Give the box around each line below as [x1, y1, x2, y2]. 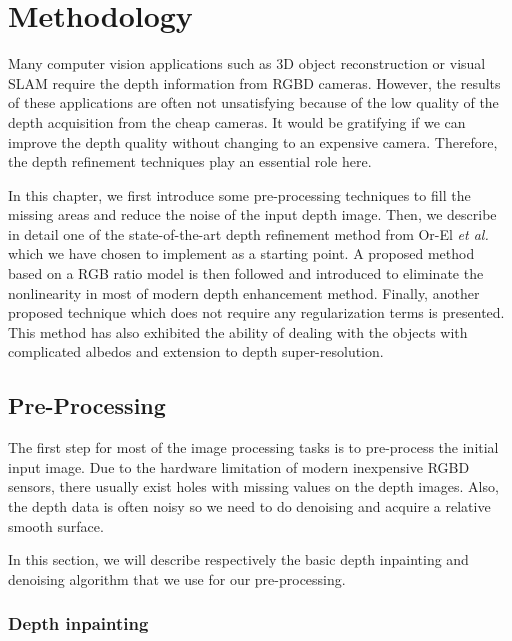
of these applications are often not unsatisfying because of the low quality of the [8, 92, 499, 113]
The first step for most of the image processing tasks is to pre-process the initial [8, 437, 499, 458]
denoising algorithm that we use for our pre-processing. [8, 568, 346, 589]
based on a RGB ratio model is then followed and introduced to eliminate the [8, 263, 484, 284]
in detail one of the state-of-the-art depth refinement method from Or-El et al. [8, 223, 489, 244]
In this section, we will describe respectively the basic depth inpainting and [8, 549, 469, 570]
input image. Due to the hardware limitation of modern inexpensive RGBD [8, 456, 470, 477]
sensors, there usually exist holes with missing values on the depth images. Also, [8, 476, 499, 497]
